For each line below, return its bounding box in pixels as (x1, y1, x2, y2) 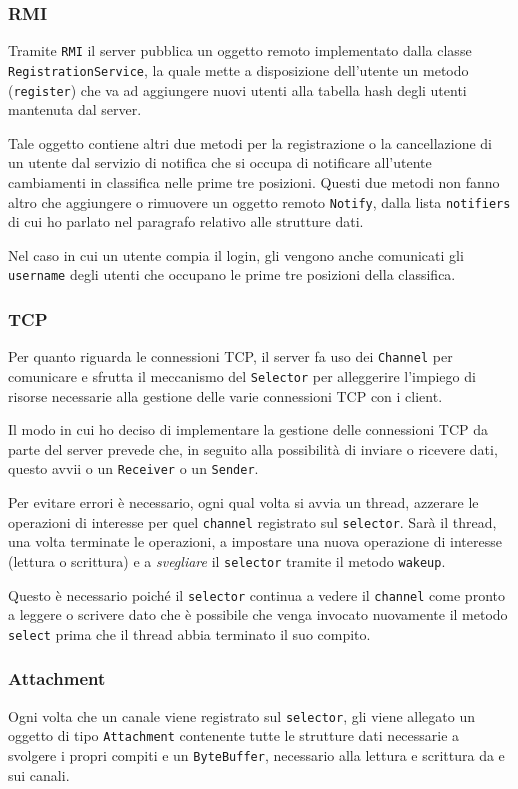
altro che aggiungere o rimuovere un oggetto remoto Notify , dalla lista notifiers (8, 191, 511, 212)
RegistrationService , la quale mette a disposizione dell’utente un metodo (8, 59, 469, 80)
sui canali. (8, 764, 70, 785)
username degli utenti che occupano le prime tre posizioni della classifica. (8, 264, 456, 285)
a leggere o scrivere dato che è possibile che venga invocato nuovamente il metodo (8, 604, 508, 625)
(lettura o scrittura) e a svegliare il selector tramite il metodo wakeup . (8, 550, 446, 571)
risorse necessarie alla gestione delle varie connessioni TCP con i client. (8, 385, 443, 406)
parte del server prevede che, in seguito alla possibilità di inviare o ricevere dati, (8, 438, 498, 459)
